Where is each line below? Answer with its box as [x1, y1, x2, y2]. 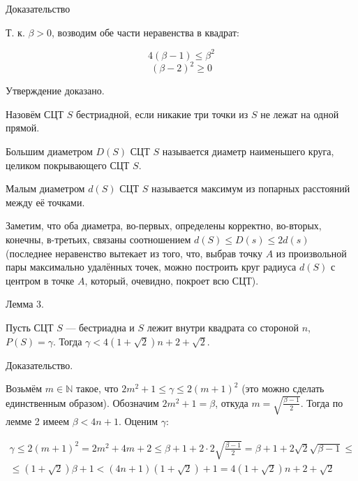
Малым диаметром [6, 181, 85, 196]
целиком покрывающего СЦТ [6, 157, 130, 172]
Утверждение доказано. [6, 83, 105, 98]
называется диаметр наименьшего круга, [162, 143, 334, 158]
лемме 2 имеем [6, 414, 70, 429]
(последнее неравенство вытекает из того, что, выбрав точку [6, 245, 262, 260]
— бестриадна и [66, 320, 135, 334]
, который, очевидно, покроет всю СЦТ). [84, 273, 259, 287]
